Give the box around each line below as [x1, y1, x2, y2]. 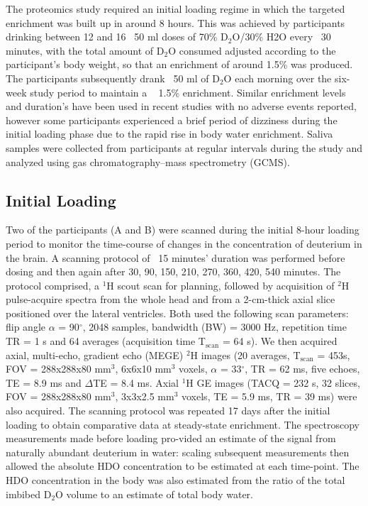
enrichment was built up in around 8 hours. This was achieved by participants [6, 15, 345, 30]
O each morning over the [223, 70, 332, 85]
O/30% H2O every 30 [232, 29, 331, 44]
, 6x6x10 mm [115, 361, 172, 376]
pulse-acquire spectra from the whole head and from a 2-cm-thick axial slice [6, 292, 335, 307]
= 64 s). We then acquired [222, 334, 338, 348]
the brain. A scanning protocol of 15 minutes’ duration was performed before [6, 250, 345, 265]
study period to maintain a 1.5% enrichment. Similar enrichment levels [30, 84, 346, 99]
